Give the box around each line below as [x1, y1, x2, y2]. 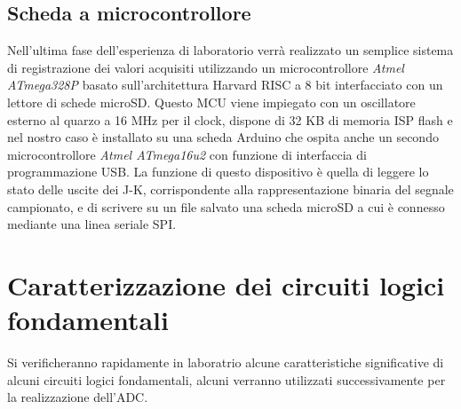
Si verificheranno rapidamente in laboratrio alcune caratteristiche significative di [7, 353, 444, 372]
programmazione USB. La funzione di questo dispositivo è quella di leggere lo [7, 162, 429, 181]
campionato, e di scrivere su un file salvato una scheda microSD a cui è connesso [7, 197, 445, 216]
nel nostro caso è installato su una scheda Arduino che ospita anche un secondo [7, 128, 439, 146]
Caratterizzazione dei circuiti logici [7, 266, 445, 303]
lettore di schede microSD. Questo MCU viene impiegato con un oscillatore [7, 92, 416, 111]
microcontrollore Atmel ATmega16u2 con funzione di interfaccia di [7, 145, 367, 163]
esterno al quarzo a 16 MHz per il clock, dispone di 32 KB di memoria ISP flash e [7, 110, 453, 129]
